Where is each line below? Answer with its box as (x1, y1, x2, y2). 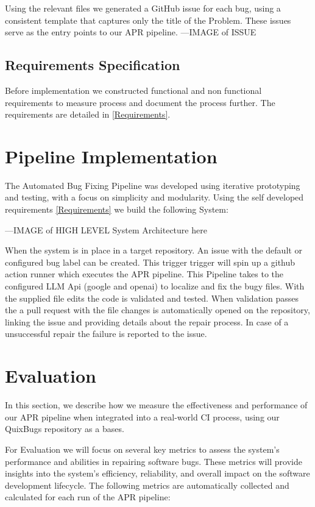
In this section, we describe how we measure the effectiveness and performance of (5, 399, 308, 411)
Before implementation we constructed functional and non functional (5, 83, 262, 96)
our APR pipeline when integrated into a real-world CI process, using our (5, 410, 280, 423)
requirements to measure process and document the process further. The (5, 96, 275, 108)
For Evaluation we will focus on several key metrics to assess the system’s (5, 442, 280, 455)
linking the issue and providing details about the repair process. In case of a (5, 315, 289, 328)
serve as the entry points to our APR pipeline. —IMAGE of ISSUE (5, 26, 257, 38)
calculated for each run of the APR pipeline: (5, 491, 171, 503)
